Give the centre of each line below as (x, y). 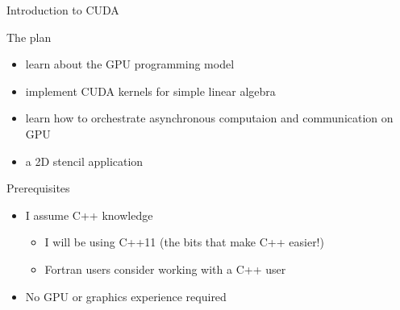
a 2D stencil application (84, 161)
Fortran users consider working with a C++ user (165, 269)
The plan (29, 37)
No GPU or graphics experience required (126, 296)
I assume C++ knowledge (89, 215)
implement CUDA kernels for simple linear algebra (150, 91)
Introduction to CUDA (63, 10)
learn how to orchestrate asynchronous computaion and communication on (209, 118)
